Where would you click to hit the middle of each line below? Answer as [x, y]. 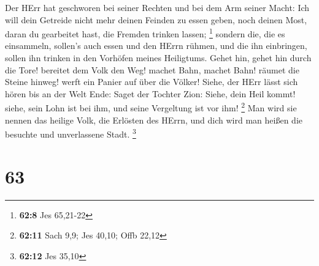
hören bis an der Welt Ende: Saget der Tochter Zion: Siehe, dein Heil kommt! [150, 93]
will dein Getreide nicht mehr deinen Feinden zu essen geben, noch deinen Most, [156, 19]
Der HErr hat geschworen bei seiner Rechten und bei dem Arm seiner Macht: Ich [157, 7]
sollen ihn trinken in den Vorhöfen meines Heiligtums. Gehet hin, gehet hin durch [158, 58]
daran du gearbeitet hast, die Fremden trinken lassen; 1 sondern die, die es [145, 33]
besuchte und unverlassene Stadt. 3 [71, 133]
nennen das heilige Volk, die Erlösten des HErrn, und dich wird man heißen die [154, 120]
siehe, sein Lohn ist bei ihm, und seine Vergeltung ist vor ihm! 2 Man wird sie [151, 107]
